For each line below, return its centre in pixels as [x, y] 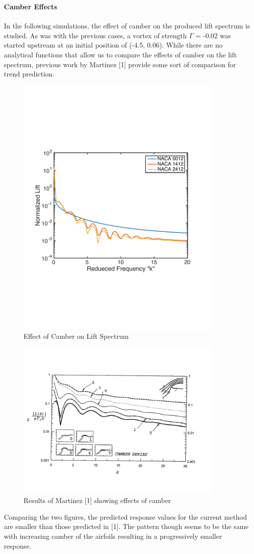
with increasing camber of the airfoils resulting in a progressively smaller [113, 536]
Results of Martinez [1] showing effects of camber [97, 500]
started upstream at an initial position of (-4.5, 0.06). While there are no [113, 45]
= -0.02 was [213, 35]
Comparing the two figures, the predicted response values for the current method [126, 516]
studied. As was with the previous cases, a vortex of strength [95, 35]
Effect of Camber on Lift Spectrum [76, 336]
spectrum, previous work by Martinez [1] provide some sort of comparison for [120, 64]
